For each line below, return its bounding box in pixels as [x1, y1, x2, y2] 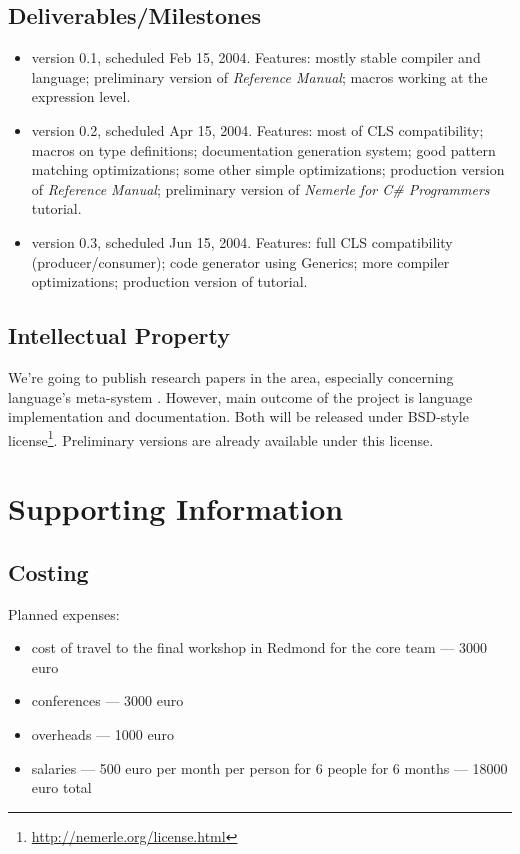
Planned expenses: [8, 603, 120, 624]
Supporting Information [8, 488, 344, 529]
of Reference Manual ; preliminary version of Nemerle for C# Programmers [31, 178, 490, 199]
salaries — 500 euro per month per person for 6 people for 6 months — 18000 [31, 757, 508, 778]
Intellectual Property [8, 320, 230, 351]
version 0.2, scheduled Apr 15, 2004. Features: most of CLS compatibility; [31, 119, 484, 140]
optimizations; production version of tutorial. [31, 271, 308, 292]
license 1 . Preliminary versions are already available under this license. [8, 426, 434, 450]
